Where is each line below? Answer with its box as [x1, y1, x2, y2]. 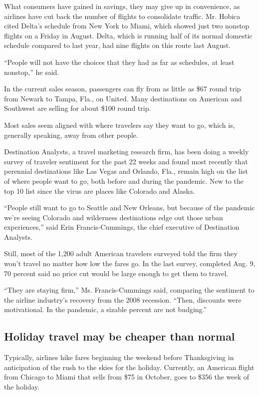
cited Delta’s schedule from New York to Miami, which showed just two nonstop [4, 20, 250, 31]
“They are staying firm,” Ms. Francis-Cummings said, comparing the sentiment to [4, 285, 255, 295]
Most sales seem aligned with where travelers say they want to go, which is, [4, 119, 235, 130]
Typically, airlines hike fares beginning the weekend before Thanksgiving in [4, 352, 234, 363]
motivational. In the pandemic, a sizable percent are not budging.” [4, 304, 207, 315]
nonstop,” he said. [4, 66, 59, 77]
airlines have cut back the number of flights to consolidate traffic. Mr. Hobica [4, 10, 241, 21]
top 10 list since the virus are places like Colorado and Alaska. [4, 185, 195, 196]
